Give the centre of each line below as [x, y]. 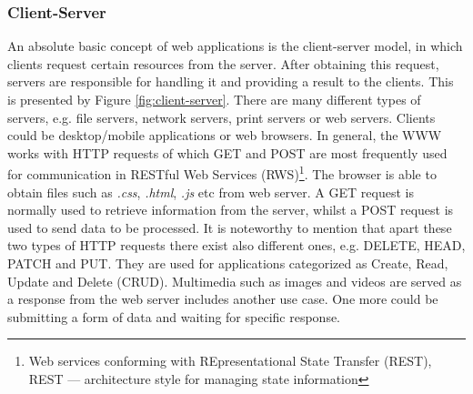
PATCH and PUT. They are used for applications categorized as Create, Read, [228, 263]
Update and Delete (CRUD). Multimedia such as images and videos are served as [235, 281]
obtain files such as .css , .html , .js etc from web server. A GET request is [211, 192]
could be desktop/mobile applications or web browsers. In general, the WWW [225, 135]
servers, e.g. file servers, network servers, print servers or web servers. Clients [221, 117]
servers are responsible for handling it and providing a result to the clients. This [231, 81]
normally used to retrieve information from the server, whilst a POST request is [231, 210]
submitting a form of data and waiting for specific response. [174, 316]
